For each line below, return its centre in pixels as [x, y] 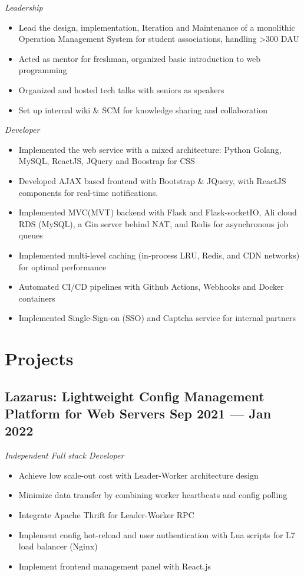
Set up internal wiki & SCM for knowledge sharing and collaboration [143, 109]
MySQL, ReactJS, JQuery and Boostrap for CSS [107, 161]
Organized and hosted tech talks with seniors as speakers [121, 89]
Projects [39, 359]
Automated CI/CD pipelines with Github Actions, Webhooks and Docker [151, 287]
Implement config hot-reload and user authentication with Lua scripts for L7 [157, 534]
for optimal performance [62, 266]
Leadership [24, 7]
